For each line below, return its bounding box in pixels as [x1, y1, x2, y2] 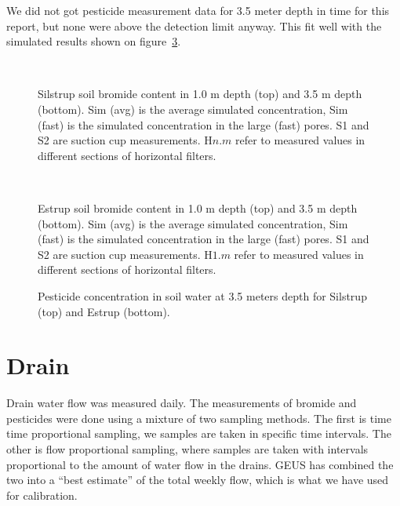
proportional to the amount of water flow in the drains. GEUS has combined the [6, 456, 394, 472]
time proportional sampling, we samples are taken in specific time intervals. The [6, 425, 391, 442]
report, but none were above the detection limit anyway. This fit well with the [6, 17, 382, 34]
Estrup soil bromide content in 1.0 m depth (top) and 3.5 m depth [38, 199, 358, 216]
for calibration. [6, 486, 78, 503]
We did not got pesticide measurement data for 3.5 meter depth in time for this [6, 2, 390, 18]
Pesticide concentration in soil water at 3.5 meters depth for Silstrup [38, 287, 367, 304]
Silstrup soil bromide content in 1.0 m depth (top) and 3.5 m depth [38, 86, 362, 102]
